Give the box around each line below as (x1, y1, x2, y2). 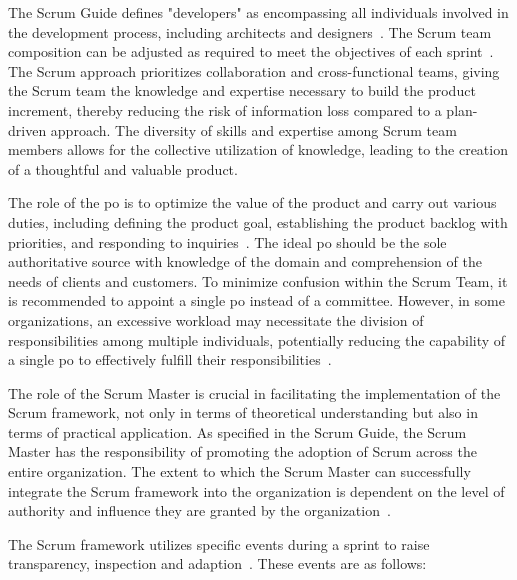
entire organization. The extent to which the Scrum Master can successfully (8, 461, 471, 482)
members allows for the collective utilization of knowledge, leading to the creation (8, 139, 508, 160)
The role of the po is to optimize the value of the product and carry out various (8, 192, 497, 213)
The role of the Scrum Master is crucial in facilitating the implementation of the (8, 382, 501, 403)
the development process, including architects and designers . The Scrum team (8, 21, 492, 42)
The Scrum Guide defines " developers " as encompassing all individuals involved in (8, 2, 509, 22)
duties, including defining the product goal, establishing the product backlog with (8, 211, 508, 232)
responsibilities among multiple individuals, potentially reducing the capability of (8, 329, 506, 350)
